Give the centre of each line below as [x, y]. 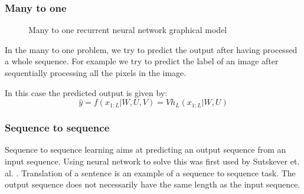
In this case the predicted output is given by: [86, 92]
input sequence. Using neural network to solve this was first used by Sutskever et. [152, 161]
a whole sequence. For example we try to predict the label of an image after [142, 61]
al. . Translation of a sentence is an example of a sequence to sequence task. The [150, 172]
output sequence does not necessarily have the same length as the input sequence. [153, 184]
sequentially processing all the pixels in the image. [96, 73]
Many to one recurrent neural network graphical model [128, 30]
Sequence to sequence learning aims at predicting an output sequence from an [146, 149]
